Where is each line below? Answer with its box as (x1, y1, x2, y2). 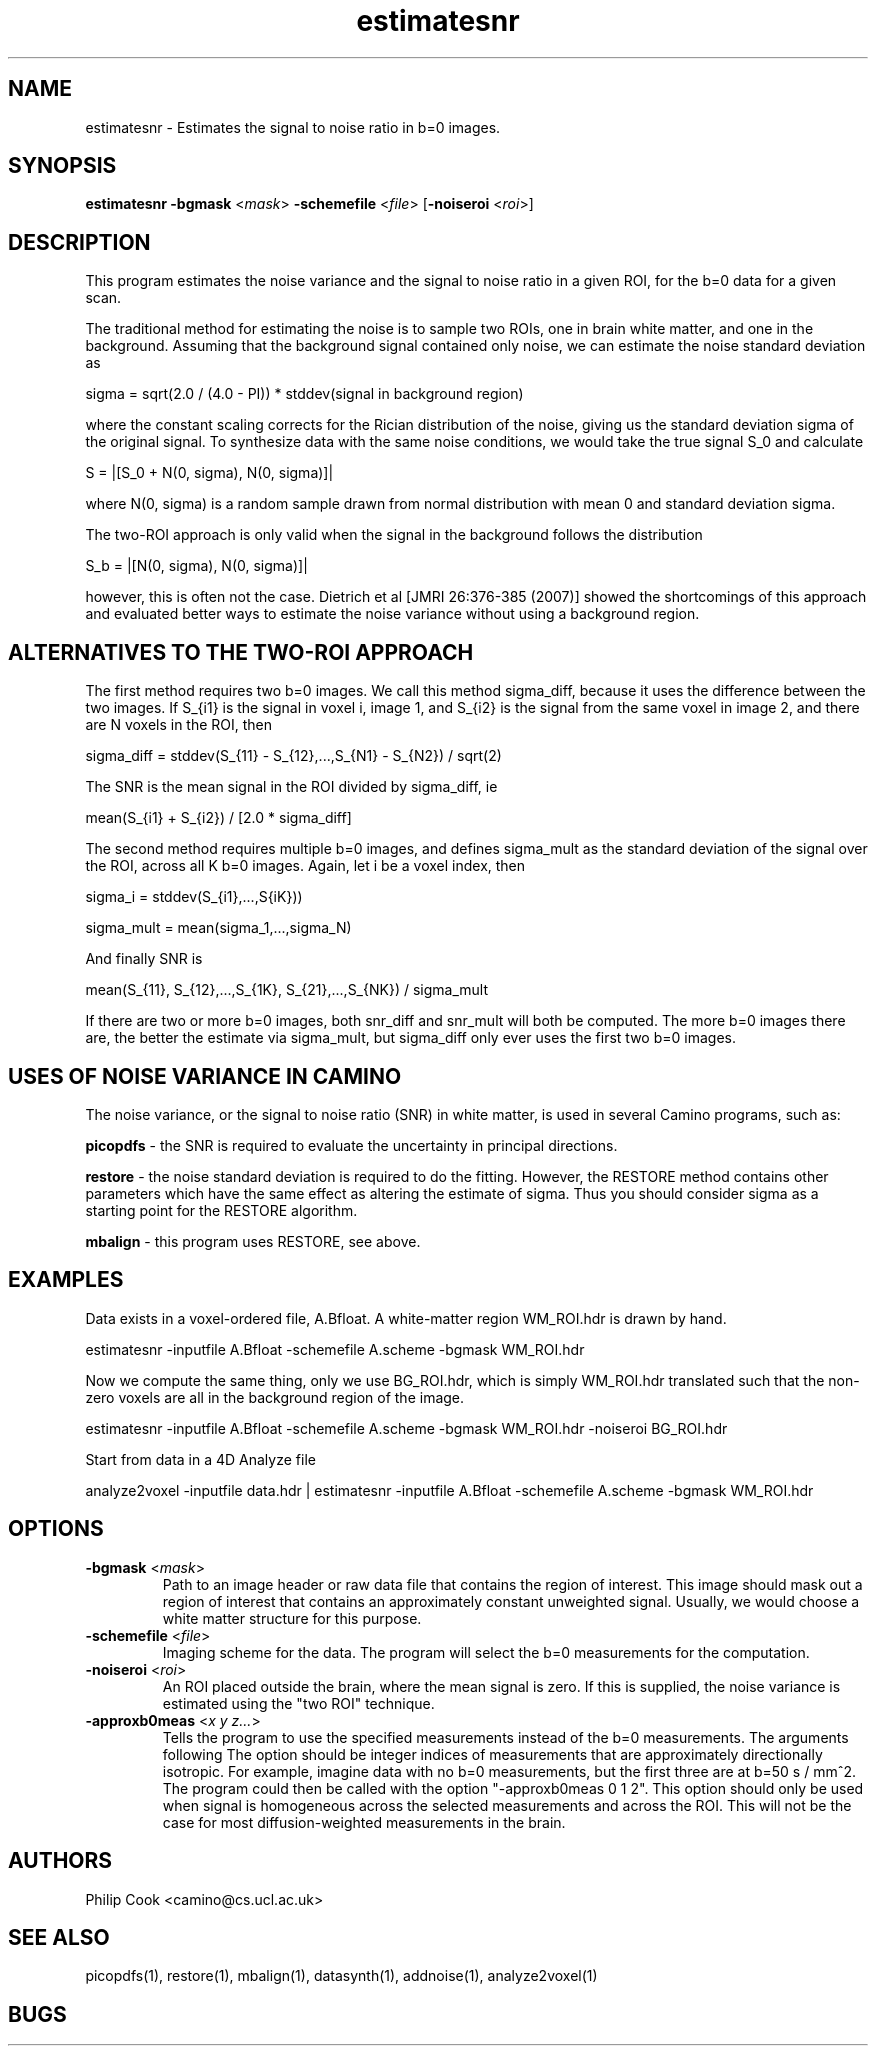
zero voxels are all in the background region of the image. (85, 1388, 465, 1406)
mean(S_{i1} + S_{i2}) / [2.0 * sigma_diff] (85, 809, 352, 827)
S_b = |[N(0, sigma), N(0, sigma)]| (85, 557, 308, 575)
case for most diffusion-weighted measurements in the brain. (162, 1813, 566, 1831)
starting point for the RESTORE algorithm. (85, 1201, 358, 1219)
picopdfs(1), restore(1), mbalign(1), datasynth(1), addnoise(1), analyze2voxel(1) (85, 1967, 598, 1985)
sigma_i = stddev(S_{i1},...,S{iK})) (85, 888, 303, 906)
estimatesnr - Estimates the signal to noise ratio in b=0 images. (85, 118, 501, 136)
